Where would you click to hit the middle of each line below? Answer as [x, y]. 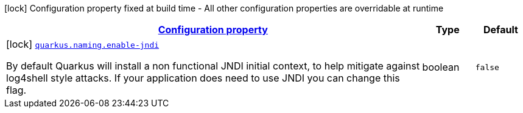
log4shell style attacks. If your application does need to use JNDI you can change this [203, 78]
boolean [441, 67]
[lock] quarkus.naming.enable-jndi [83, 44]
